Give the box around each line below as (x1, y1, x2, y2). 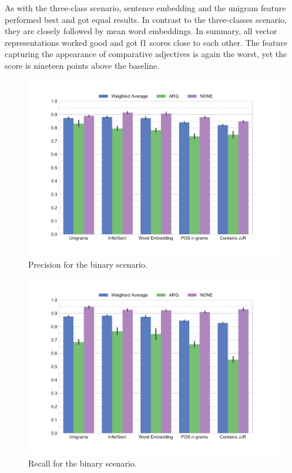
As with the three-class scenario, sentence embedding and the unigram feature (5, 2, 286, 14)
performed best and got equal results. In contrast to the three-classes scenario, (5, 13, 287, 25)
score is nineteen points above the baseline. (5, 59, 160, 71)
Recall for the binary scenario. (28, 457, 137, 469)
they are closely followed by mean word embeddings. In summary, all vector (5, 25, 277, 37)
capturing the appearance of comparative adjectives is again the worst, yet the (5, 48, 287, 60)
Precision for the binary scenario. (28, 258, 147, 271)
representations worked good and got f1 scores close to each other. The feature (5, 36, 287, 48)
